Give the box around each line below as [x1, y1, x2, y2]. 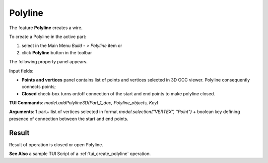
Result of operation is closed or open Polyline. [9, 141, 104, 148]
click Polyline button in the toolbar [21, 49, 92, 55]
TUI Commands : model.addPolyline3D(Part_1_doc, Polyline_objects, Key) [9, 100, 159, 106]
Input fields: [9, 68, 34, 74]
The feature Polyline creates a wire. [9, 25, 83, 31]
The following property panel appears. [9, 59, 88, 65]
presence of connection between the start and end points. [9, 116, 129, 122]
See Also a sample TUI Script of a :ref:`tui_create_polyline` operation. [9, 151, 151, 157]
